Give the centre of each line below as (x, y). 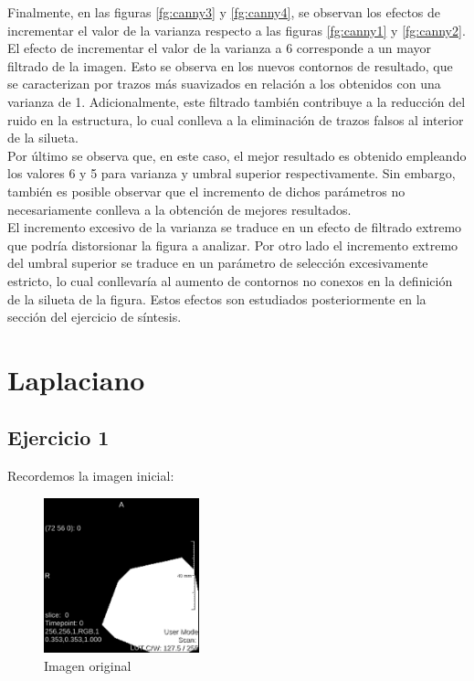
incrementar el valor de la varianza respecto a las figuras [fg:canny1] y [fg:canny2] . (237, 30)
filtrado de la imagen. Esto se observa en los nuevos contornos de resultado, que (230, 65)
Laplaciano (76, 379)
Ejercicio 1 (58, 437)
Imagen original (88, 665)
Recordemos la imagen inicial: (91, 476)
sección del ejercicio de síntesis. (95, 317)
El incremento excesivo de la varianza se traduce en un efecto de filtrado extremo (235, 227)
